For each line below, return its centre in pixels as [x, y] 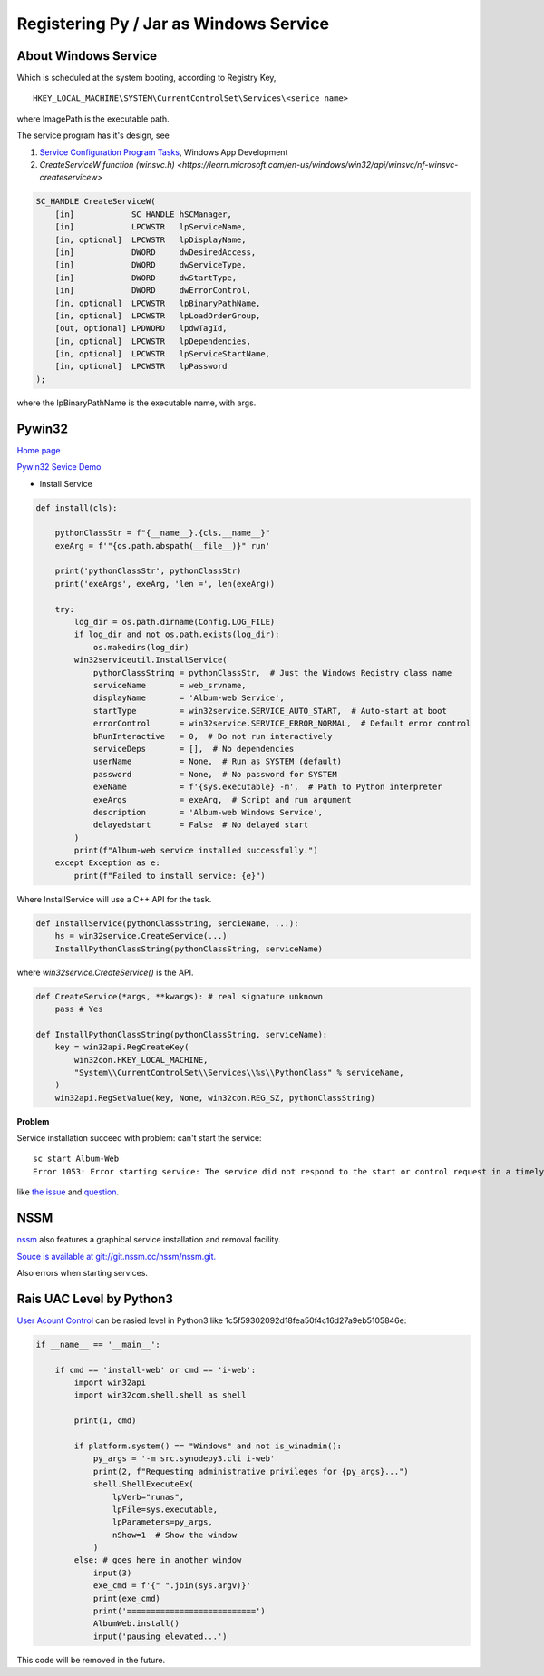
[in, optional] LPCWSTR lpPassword [141, 366]
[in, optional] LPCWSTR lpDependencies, [153, 341]
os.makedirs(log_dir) [141, 647]
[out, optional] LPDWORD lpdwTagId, [141, 328]
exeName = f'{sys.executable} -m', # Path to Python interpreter [268, 787]
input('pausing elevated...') [160, 1636]
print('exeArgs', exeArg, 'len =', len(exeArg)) [165, 584]
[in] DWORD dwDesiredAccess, [155, 252]
